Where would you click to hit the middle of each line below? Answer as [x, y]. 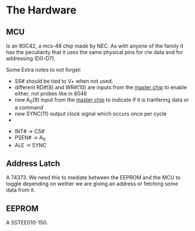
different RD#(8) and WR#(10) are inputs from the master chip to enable [100, 87]
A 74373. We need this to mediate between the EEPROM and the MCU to [93, 178]
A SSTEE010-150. [27, 223]
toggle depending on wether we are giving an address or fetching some [92, 184]
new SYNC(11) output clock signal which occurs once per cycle [90, 113]
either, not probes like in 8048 [51, 94]
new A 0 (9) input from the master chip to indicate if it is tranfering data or [102, 100]
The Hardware [41, 10]
